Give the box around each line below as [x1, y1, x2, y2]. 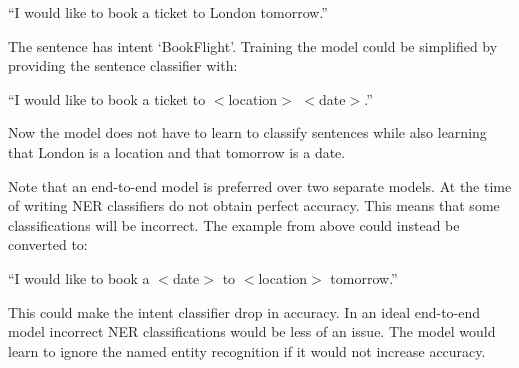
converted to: [8, 234, 88, 255]
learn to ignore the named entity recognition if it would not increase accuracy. [8, 340, 486, 361]
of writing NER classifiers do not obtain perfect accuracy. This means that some [8, 195, 500, 216]
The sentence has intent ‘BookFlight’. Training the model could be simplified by [8, 35, 498, 56]
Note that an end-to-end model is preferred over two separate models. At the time [8, 175, 512, 196]
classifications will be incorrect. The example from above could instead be [8, 214, 460, 235]
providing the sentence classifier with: [8, 55, 238, 76]
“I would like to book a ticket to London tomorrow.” [8, 2, 328, 22]
